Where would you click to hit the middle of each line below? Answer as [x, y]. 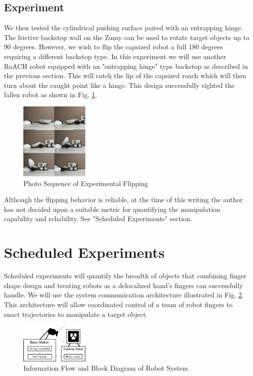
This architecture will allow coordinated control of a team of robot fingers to [118, 304]
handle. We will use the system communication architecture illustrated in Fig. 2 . [124, 295]
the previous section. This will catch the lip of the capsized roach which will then [125, 75]
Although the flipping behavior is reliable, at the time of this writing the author [123, 199]
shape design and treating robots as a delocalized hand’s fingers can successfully [124, 285]
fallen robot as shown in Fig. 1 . [50, 94]
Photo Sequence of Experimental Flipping [86, 183]
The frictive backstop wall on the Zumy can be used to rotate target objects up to [127, 37]
